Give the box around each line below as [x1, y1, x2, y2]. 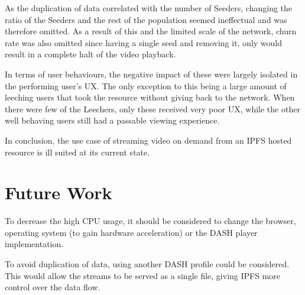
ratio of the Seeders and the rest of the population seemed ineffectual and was [5, 13, 287, 25]
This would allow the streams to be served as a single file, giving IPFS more [5, 269, 281, 281]
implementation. [5, 238, 64, 250]
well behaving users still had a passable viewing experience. [5, 114, 220, 127]
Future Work [5, 180, 112, 205]
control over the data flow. [5, 281, 100, 293]
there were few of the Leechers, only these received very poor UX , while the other [5, 102, 300, 115]
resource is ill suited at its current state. [5, 145, 150, 158]
